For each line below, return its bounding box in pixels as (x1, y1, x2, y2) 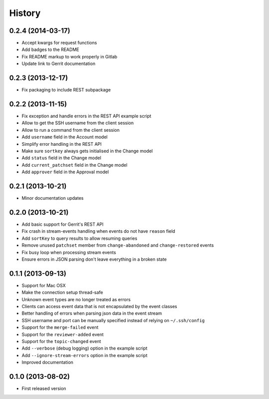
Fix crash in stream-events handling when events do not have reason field (21, 228, 175, 234)
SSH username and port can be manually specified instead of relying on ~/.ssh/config (21, 317, 205, 323)
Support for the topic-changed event (21, 338, 102, 344)
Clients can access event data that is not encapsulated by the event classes (21, 304, 177, 310)
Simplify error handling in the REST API (21, 141, 102, 147)
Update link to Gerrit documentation (21, 60, 96, 67)
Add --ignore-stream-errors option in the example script (21, 352, 148, 358)
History (9, 7, 41, 18)
